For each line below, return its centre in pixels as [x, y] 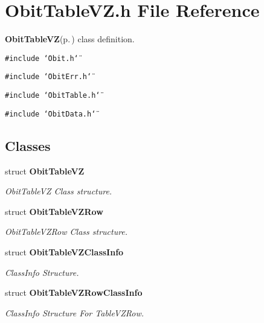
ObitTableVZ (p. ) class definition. [70, 39]
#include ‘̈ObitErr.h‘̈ [48, 77]
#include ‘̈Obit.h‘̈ [42, 58]
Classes [28, 145]
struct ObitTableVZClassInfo [64, 251]
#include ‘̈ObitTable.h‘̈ [53, 96]
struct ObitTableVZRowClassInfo [74, 293]
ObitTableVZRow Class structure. [66, 232]
